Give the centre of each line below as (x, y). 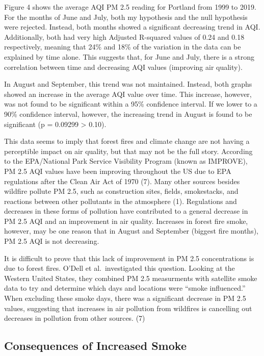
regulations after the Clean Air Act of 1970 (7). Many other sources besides (122, 181)
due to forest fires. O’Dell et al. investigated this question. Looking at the (120, 268)
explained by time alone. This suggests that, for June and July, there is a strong (129, 56)
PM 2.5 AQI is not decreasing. (52, 241)
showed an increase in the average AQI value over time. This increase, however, (128, 94)
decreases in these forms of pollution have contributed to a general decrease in (126, 211)
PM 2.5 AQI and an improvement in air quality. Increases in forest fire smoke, (126, 221)
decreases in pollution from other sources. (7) (75, 318)
